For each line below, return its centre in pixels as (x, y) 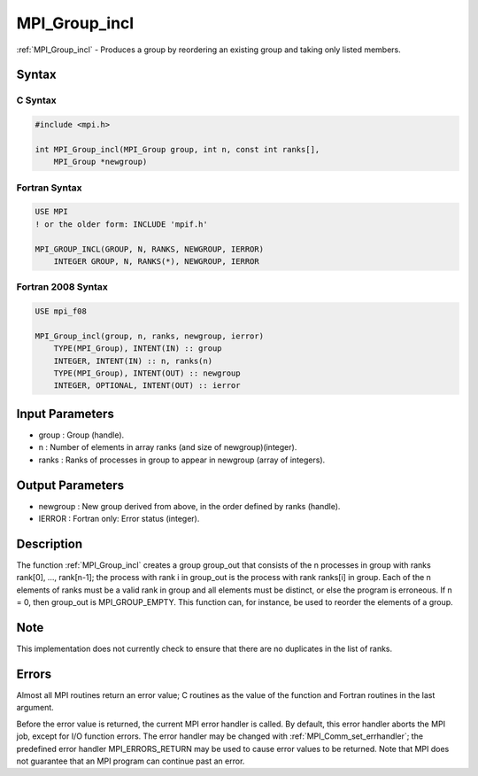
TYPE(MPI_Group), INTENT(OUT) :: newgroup (147, 373)
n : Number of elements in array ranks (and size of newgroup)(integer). (168, 447)
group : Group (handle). (81, 435)
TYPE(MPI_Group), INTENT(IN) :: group (138, 349)
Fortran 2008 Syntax (62, 287)
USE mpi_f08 (61, 311)
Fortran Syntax (49, 188)
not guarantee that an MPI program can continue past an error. (131, 761)
